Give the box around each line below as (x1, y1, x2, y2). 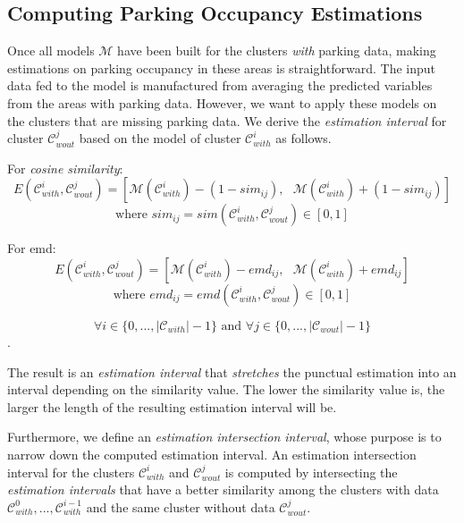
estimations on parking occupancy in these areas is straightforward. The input (7, 58, 436, 77)
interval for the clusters (7, 462, 135, 481)
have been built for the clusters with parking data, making (117, 41, 436, 60)
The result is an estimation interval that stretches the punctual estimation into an (7, 362, 457, 381)
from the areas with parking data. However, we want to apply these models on (7, 93, 437, 112)
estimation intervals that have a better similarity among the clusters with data (7, 480, 439, 499)
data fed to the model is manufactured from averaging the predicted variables (7, 76, 433, 95)
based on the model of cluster (79, 129, 241, 148)
